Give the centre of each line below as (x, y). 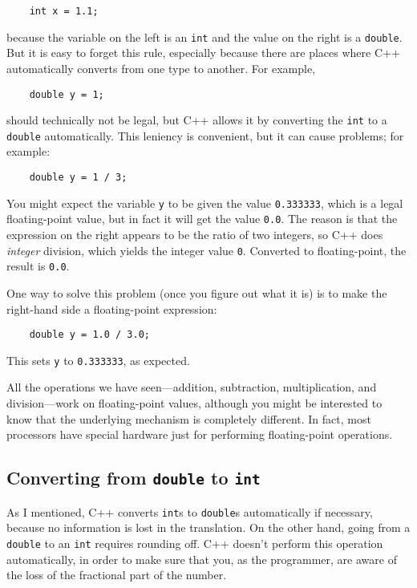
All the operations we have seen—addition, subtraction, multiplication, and (192, 387)
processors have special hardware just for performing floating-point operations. (200, 434)
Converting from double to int (134, 478)
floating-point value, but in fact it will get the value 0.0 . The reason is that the (202, 219)
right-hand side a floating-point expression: (112, 308)
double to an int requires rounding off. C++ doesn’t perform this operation (195, 543)
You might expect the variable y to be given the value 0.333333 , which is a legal (205, 203)
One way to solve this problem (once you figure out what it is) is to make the (197, 292)
